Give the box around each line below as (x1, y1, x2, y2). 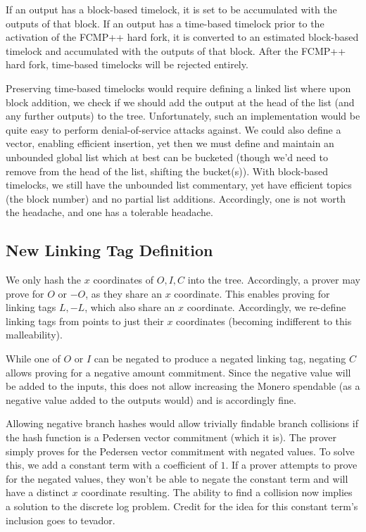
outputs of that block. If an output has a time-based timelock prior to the (6, 15, 324, 30)
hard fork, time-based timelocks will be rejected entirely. (6, 57, 248, 72)
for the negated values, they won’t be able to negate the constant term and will (6, 471, 348, 486)
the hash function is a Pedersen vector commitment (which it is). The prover (6, 430, 337, 445)
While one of (6, 351, 61, 366)
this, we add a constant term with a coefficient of (6, 457, 217, 472)
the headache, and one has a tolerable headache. (6, 205, 213, 220)
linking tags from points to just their (6, 313, 164, 328)
